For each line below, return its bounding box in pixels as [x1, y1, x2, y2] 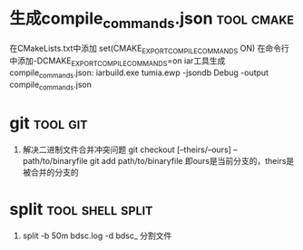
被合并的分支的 [22, 167, 79, 178]
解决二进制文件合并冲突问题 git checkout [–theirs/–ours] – [22, 144, 238, 155]
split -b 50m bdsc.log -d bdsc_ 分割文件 [22, 230, 172, 241]
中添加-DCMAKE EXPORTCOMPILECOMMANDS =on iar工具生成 [9, 55, 226, 69]
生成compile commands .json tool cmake [9, 8, 295, 32]
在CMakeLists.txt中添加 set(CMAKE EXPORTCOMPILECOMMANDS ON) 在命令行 [9, 43, 289, 55]
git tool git [9, 112, 88, 133]
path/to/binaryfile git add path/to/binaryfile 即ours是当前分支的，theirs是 [22, 155, 295, 166]
